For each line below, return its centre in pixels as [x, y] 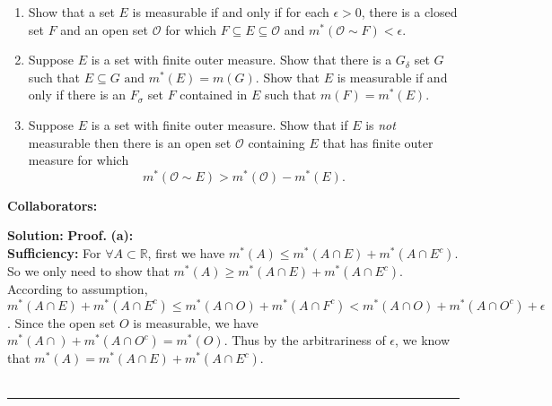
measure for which [79, 160]
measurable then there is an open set [130, 142]
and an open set [105, 29]
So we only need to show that [88, 271]
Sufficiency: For [54, 253]
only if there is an [77, 95]
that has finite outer [378, 142]
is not [381, 124]
